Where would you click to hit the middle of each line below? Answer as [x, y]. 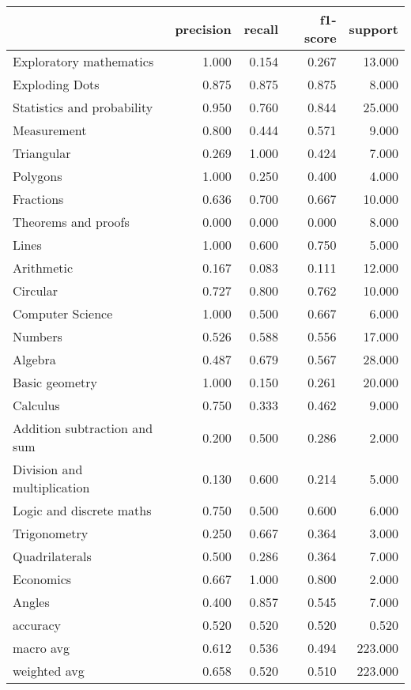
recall [261, 28]
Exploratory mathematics [83, 61]
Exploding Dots [56, 84]
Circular [35, 290]
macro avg [41, 648]
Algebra [34, 359]
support [373, 28]
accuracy [37, 625]
